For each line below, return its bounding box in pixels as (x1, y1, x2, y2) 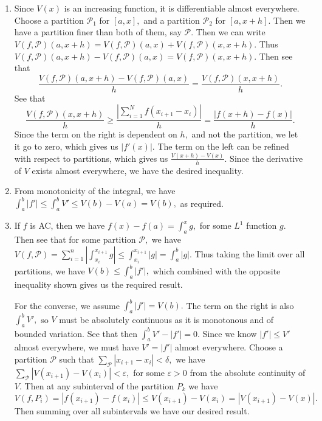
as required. (180, 197, 224, 209)
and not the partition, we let (191, 128, 298, 141)
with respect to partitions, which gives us (14, 151, 168, 164)
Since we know (202, 327, 257, 339)
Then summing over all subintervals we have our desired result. (14, 404, 250, 417)
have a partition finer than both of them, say (14, 26, 182, 38)
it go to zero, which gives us (14, 140, 118, 153)
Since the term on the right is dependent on (14, 128, 177, 141)
